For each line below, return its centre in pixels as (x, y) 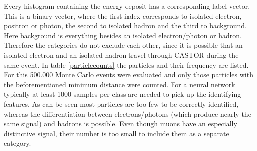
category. (18, 143)
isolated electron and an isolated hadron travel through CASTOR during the (121, 55)
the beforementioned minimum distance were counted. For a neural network (120, 84)
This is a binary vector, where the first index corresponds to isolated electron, (123, 16)
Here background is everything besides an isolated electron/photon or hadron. (123, 35)
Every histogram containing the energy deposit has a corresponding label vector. (127, 6)
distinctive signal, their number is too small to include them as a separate (117, 133)
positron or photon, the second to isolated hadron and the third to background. (126, 26)
